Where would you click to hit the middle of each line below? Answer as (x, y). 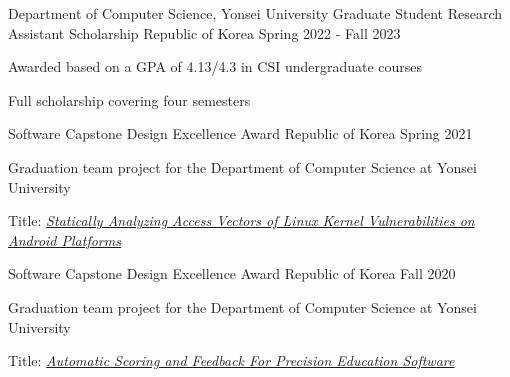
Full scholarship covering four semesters (129, 99)
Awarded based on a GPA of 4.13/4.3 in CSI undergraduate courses (215, 66)
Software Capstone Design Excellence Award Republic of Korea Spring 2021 (240, 133)
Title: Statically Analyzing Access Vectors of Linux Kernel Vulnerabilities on (241, 220)
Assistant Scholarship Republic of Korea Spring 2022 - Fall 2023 (204, 32)
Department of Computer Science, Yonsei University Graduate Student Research (255, 13)
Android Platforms (64, 239)
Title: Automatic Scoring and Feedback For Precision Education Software (231, 360)
